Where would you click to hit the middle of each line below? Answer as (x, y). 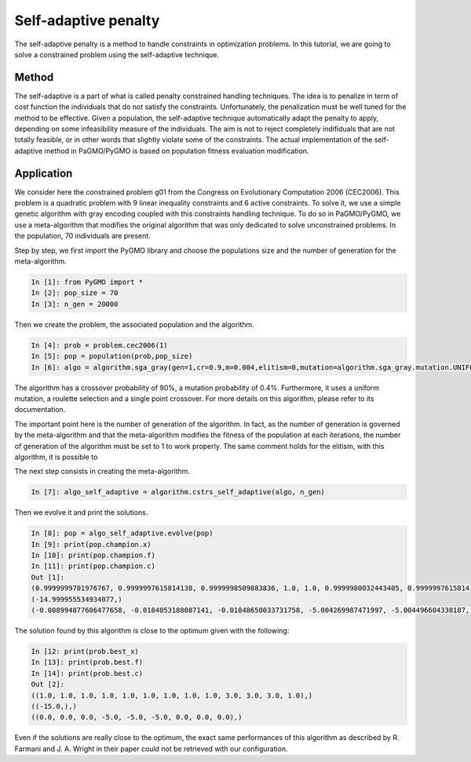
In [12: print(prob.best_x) (85, 651)
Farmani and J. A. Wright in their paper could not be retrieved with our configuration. (151, 749)
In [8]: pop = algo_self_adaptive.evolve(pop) (122, 533)
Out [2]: (48, 684)
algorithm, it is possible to (56, 457)
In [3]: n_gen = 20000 (75, 304)
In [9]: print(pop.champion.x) (91, 544)
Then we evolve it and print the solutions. (81, 512)
